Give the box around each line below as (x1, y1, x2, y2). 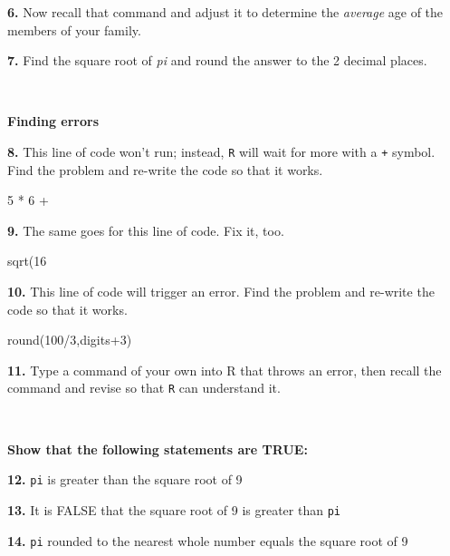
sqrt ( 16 (7, 251, 47, 270)
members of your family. (7, 20, 141, 39)
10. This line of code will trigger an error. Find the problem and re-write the (7, 282, 435, 300)
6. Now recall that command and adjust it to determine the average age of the (7, 3, 444, 21)
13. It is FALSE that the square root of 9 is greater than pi (7, 500, 340, 519)
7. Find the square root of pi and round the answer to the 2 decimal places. (7, 51, 427, 70)
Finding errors (7, 112, 100, 131)
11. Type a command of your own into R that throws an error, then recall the (7, 360, 442, 379)
